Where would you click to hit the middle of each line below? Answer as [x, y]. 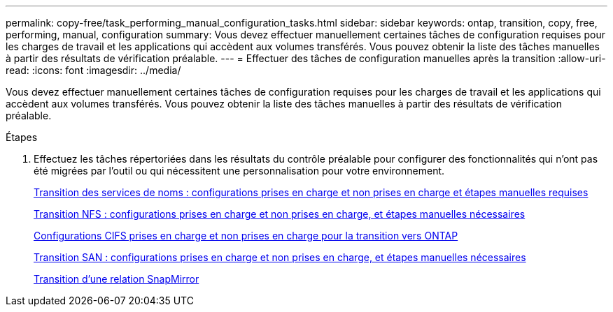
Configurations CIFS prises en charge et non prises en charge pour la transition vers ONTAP [246, 236]
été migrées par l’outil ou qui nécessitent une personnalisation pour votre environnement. [239, 171]
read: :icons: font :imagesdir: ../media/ [93, 70]
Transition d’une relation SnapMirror [117, 279]
